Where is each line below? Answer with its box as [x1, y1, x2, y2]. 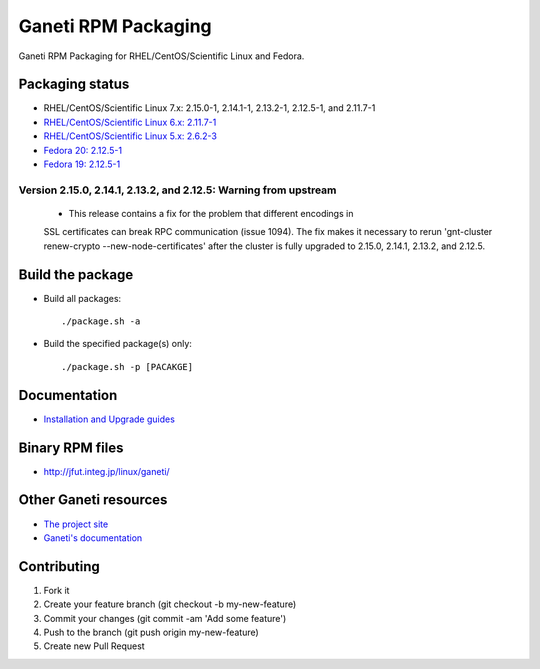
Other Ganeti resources [18, 491, 168, 509]
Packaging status [18, 76, 130, 93]
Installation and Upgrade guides [43, 413, 175, 425]
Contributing [18, 558, 100, 575]
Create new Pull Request [43, 640, 145, 652]
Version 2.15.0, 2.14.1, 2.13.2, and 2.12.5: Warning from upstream [18, 183, 337, 197]
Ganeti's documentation [43, 531, 143, 544]
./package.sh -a [61, 316, 141, 327]
